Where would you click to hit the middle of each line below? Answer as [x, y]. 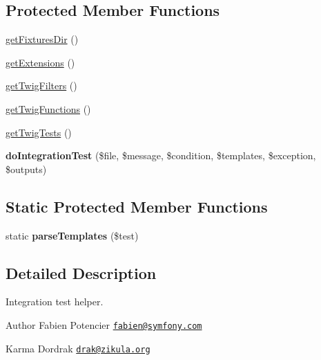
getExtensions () [40, 62]
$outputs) [26, 169]
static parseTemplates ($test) [72, 235]
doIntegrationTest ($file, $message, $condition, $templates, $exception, [161, 155]
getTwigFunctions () [48, 108]
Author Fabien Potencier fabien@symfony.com [104, 324]
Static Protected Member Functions [137, 206]
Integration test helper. [55, 301]
